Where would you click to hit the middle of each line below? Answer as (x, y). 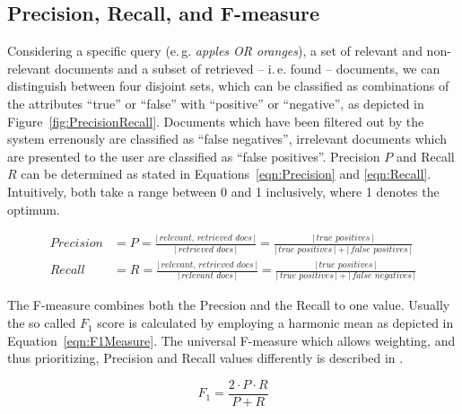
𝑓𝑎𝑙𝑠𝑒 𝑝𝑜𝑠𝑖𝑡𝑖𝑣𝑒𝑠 (379, 249)
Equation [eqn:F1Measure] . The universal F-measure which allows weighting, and (231, 340)
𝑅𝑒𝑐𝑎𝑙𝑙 (67, 271)
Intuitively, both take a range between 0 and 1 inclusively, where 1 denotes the (223, 191)
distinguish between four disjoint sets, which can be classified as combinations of (228, 86)
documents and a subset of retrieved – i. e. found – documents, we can (247, 68)
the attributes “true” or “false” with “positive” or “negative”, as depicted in (216, 103)
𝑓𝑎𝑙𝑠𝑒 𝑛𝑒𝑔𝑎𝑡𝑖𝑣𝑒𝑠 (382, 276)
